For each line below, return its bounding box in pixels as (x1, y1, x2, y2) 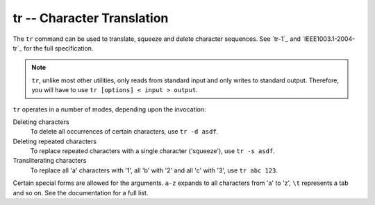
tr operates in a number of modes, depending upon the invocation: (12, 105, 206, 114)
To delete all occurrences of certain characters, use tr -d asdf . (30, 127, 219, 136)
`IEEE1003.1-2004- (302, 35, 356, 43)
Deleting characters (12, 118, 69, 126)
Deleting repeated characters (12, 137, 97, 145)
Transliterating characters (12, 157, 87, 165)
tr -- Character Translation (12, 10, 169, 26)
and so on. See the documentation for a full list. (12, 188, 149, 197)
